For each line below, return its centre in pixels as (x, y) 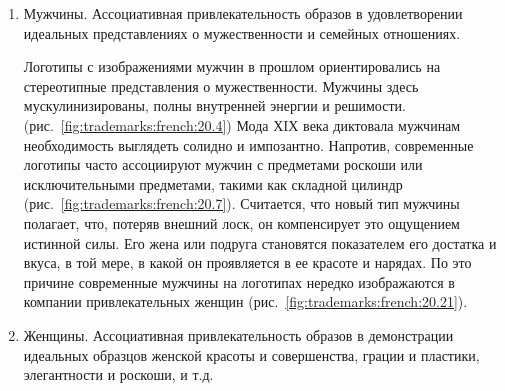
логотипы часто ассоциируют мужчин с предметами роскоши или (223, 164)
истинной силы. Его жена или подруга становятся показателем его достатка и (260, 242)
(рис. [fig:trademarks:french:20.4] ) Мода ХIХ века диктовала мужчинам (242, 124)
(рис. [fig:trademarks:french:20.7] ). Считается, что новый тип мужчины (241, 203)
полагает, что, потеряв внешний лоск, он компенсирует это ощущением (241, 222)
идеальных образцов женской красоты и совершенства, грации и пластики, (251, 354)
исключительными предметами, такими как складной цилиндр (213, 183)
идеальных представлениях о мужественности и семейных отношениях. (242, 32)
